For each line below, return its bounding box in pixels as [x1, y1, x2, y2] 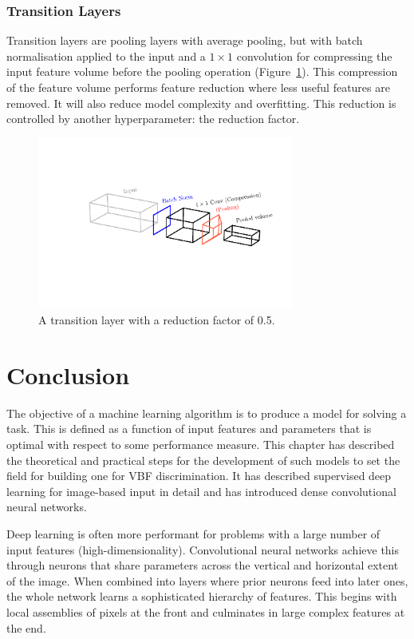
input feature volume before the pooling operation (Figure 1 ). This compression [6, 63, 398, 80]
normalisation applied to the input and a [6, 47, 206, 64]
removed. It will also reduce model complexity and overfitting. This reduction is [6, 94, 396, 111]
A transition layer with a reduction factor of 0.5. [38, 312, 275, 328]
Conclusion [6, 358, 130, 391]
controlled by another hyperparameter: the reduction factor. [6, 110, 300, 127]
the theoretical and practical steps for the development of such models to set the [6, 451, 400, 468]
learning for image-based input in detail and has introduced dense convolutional [6, 482, 396, 499]
